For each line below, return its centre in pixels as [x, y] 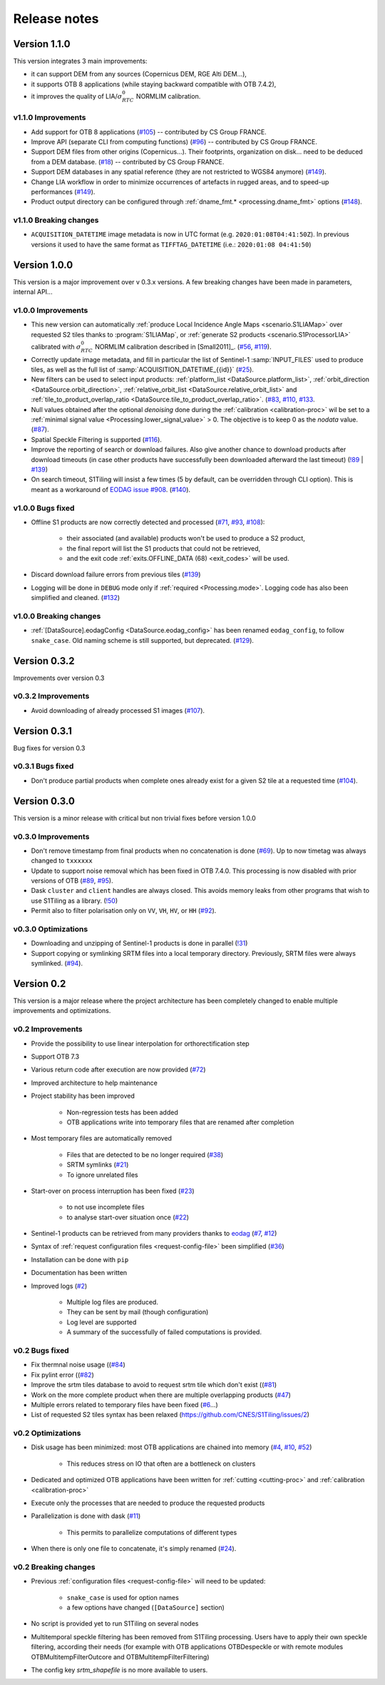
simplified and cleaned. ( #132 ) [76, 598]
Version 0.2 [40, 983]
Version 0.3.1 [43, 731]
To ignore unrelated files [102, 1174]
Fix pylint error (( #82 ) [62, 1374]
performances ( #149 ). [63, 191]
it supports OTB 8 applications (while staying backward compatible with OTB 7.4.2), [154, 84]
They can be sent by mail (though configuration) [138, 1312]
